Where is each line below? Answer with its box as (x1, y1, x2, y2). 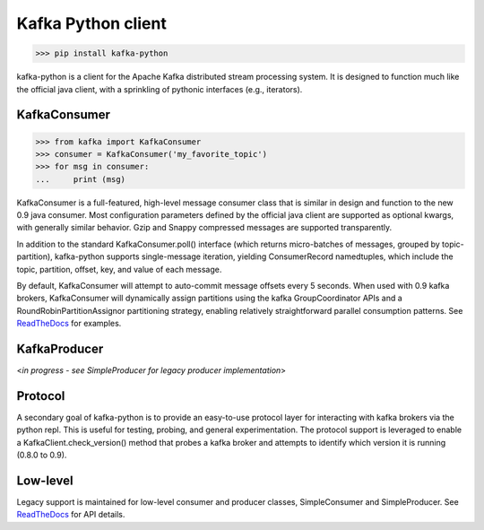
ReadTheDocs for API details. (16, 509, 125, 520)
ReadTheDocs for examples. (16, 318, 122, 329)
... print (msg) (35, 174, 125, 184)
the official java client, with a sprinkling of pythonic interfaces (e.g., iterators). (16, 83, 303, 94)
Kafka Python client (16, 13, 168, 33)
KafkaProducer (16, 342, 104, 356)
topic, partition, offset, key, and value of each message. (16, 264, 222, 274)
